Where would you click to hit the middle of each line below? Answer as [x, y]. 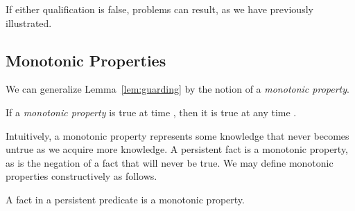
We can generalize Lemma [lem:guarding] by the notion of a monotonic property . [177, 89]
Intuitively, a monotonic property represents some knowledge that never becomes [177, 135]
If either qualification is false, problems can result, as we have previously [159, 9]
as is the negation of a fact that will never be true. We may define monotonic [170, 162]
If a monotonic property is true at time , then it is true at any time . [151, 112]
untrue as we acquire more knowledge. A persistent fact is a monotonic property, [177, 149]
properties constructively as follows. [81, 176]
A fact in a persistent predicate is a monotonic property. [125, 199]
